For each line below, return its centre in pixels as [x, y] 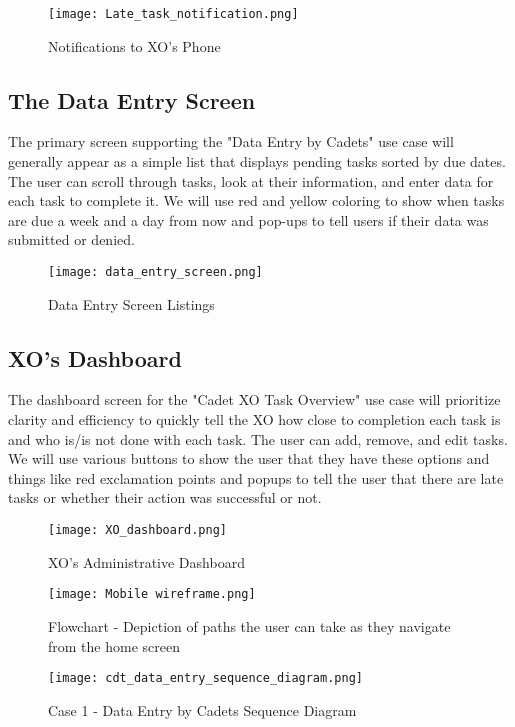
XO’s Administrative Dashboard [146, 561]
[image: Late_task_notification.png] [173, 14]
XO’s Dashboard [95, 357]
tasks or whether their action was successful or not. [165, 497]
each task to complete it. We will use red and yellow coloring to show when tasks [256, 200]
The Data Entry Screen [132, 99]
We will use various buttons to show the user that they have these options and [249, 458]
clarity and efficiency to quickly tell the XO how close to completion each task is [254, 419]
